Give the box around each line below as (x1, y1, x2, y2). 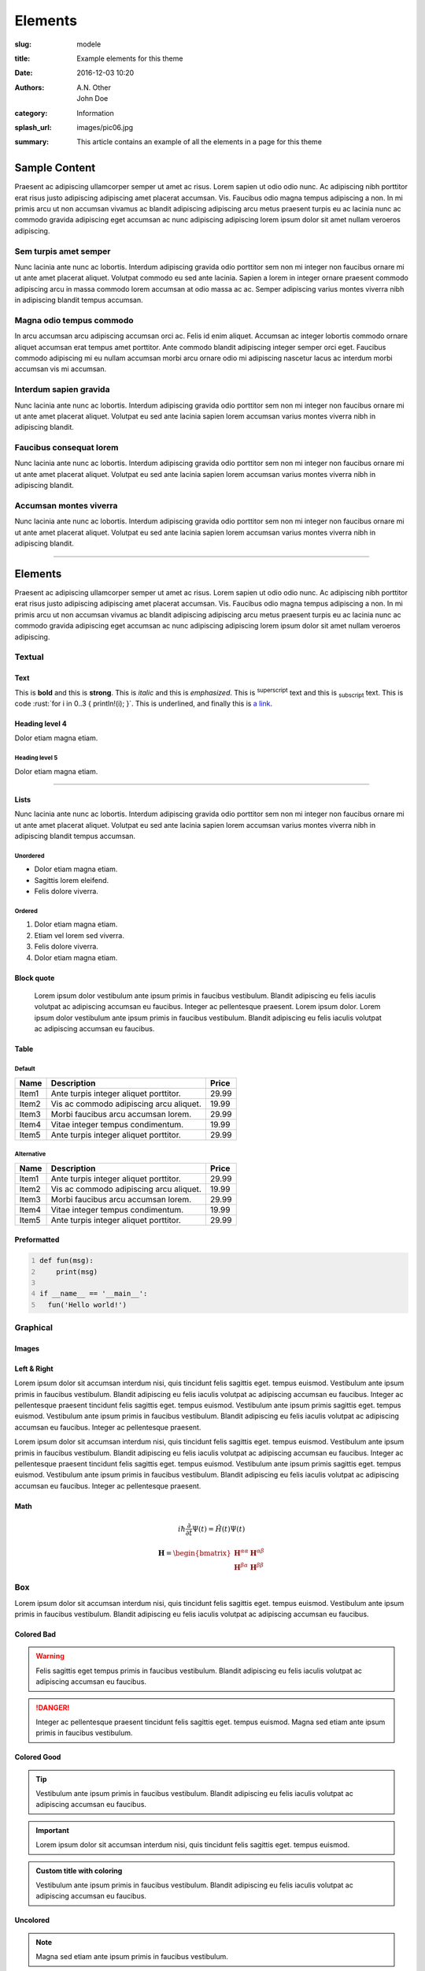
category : (14, 108, 48, 117)
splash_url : (14, 122, 52, 132)
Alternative (14, 1149, 46, 1158)
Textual (14, 651, 44, 662)
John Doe (76, 94, 109, 103)
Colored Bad (14, 1629, 57, 1639)
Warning (35, 1652, 65, 1661)
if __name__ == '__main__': (39, 1289, 148, 1298)
